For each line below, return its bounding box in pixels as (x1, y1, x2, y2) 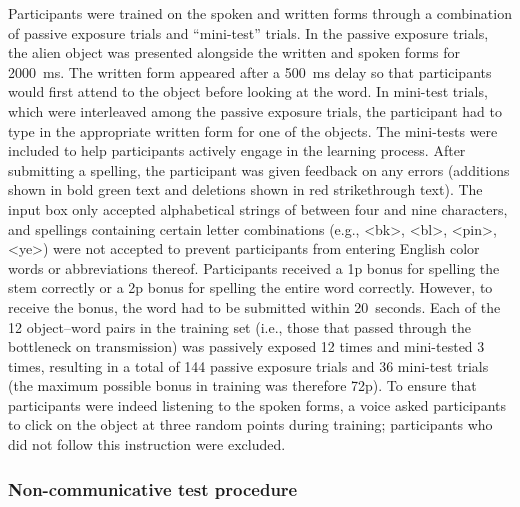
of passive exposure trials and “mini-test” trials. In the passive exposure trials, (8, 22, 489, 43)
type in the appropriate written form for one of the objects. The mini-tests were (8, 120, 498, 141)
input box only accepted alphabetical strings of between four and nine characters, (8, 198, 508, 219)
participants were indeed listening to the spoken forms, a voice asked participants (8, 394, 506, 415)
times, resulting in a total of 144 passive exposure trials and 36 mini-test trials (8, 355, 489, 376)
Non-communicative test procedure (8, 476, 298, 501)
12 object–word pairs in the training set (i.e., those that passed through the (8, 316, 471, 337)
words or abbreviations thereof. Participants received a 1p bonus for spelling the (8, 257, 500, 278)
